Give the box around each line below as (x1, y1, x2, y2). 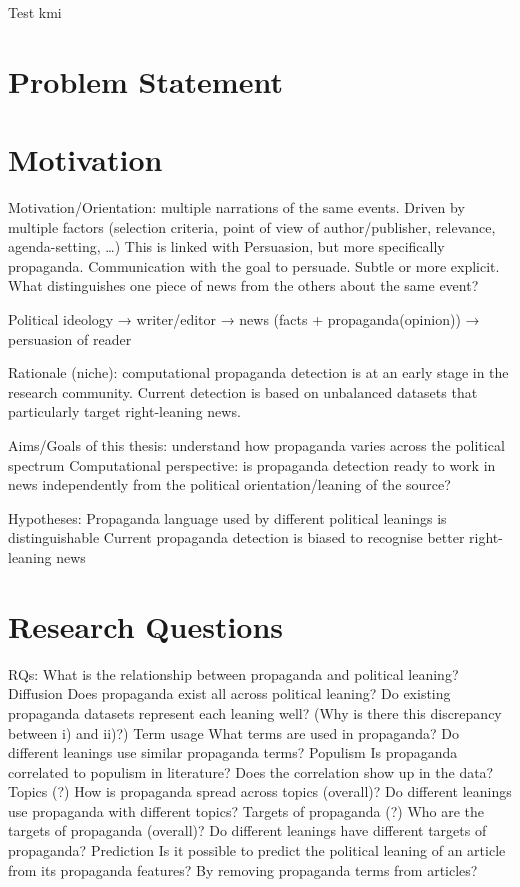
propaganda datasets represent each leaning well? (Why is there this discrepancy (8, 702, 502, 723)
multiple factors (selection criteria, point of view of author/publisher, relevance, (8, 216, 496, 237)
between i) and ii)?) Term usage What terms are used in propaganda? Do (8, 722, 459, 743)
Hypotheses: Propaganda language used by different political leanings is (8, 507, 447, 528)
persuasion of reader (8, 328, 132, 349)
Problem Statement (8, 60, 283, 101)
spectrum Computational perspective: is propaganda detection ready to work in (8, 454, 496, 475)
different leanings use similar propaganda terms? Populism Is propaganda (8, 742, 458, 763)
